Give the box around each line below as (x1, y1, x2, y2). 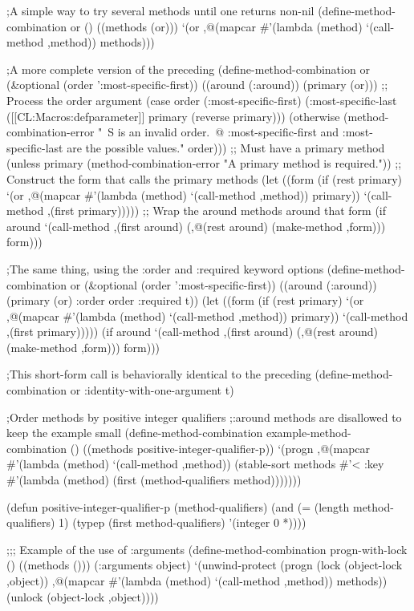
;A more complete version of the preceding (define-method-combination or (6, 60, 370, 77)
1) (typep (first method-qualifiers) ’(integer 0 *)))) (59, 514, 306, 531)
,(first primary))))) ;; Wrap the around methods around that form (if (47, 202, 387, 219)
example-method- (266, 424, 351, 441)
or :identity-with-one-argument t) (70, 382, 234, 399)
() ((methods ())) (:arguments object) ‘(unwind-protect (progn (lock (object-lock (6, 556, 403, 573)
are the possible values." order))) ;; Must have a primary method (67, 139, 385, 156)
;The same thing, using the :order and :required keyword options (6, 260, 324, 277)
